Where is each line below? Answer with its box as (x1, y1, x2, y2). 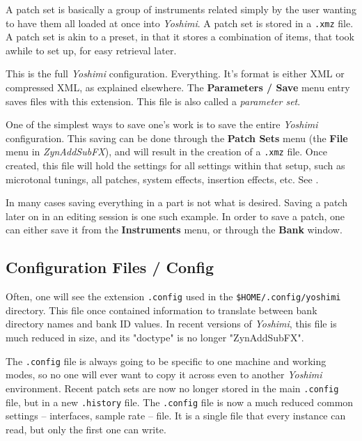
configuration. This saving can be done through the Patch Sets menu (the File (6, 130, 348, 145)
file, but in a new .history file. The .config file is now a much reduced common (6, 394, 354, 409)
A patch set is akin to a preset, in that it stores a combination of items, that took (6, 29, 355, 44)
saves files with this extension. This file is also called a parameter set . (6, 93, 301, 108)
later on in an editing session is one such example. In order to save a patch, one (6, 208, 345, 223)
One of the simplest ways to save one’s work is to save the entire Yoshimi (6, 117, 318, 132)
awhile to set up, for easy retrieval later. (6, 42, 177, 57)
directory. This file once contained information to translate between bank (6, 302, 317, 317)
